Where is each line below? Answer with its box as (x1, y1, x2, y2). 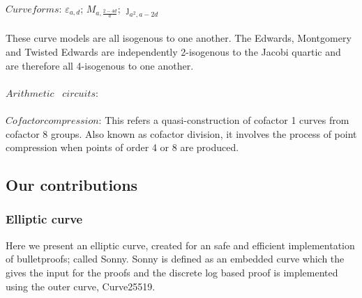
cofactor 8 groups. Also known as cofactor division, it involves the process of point (6, 126, 357, 141)
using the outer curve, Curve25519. (6, 279, 156, 293)
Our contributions (6, 174, 138, 196)
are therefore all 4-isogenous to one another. (6, 58, 194, 72)
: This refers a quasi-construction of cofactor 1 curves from (98, 112, 349, 127)
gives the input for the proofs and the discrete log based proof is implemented (6, 265, 338, 279)
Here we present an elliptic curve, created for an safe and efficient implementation (6, 237, 355, 252)
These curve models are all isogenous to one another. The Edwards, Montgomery (6, 31, 352, 45)
